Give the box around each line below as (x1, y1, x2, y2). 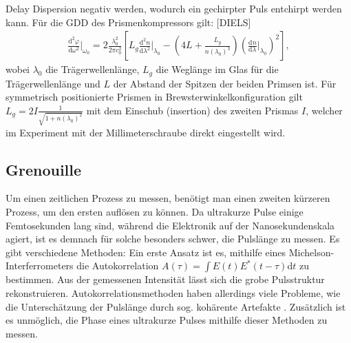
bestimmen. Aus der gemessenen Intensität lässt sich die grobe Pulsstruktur (6, 272, 325, 287)
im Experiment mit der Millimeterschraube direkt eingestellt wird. (6, 125, 286, 139)
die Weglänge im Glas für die (156, 62, 279, 76)
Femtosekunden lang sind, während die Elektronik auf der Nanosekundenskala (6, 218, 335, 232)
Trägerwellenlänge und (6, 76, 100, 90)
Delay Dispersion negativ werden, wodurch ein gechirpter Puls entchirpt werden (6, 1, 342, 15)
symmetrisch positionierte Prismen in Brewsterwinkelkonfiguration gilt (6, 90, 303, 104)
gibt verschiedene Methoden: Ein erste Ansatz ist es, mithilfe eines (6, 245, 286, 259)
